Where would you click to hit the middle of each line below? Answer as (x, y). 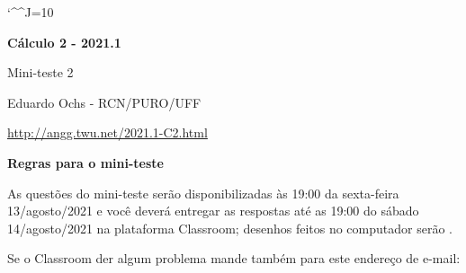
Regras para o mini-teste (85, 162)
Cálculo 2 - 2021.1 (64, 42)
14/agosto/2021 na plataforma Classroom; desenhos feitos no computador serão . (230, 228)
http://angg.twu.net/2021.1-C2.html (108, 132)
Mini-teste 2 (40, 72)
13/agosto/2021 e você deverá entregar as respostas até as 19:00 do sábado (213, 211)
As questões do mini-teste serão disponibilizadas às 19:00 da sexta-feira (203, 193)
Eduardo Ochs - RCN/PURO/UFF (104, 102)
